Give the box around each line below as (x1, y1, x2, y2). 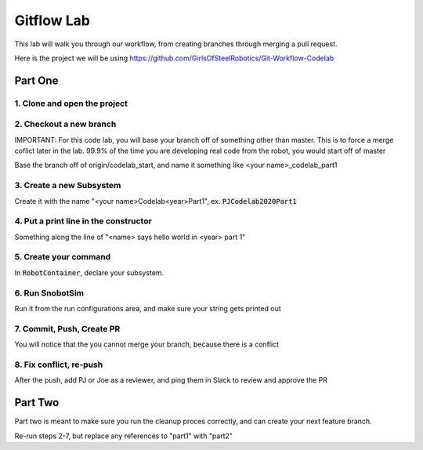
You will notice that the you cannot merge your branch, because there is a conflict (14, 339, 280, 349)
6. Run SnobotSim (14, 287, 85, 298)
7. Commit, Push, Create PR (14, 323, 121, 334)
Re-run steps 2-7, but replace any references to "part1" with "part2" (14, 431, 233, 441)
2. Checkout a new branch (14, 118, 117, 129)
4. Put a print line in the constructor (14, 216, 152, 227)
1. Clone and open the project (14, 98, 128, 109)
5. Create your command (14, 252, 111, 263)
